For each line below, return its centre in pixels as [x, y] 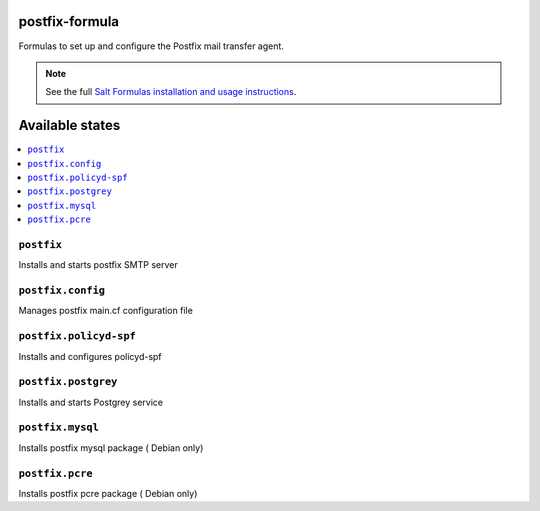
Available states [69, 125]
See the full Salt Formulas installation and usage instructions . [171, 92]
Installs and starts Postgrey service [91, 402]
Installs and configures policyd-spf [90, 356]
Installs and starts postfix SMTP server [98, 265]
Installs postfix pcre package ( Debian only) [108, 493]
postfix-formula [69, 21]
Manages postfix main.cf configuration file [106, 311]
